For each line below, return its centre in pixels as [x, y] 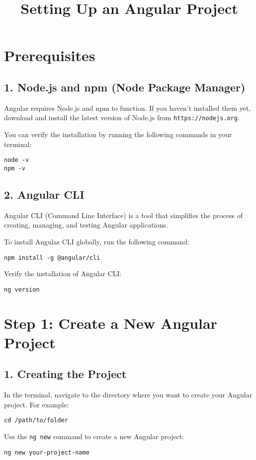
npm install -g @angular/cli [52, 258]
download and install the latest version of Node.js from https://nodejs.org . [122, 117]
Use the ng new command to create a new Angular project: [94, 436]
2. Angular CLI [44, 194]
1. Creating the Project [65, 374]
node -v [17, 160]
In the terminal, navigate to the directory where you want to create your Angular [128, 395]
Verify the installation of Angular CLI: [63, 273]
